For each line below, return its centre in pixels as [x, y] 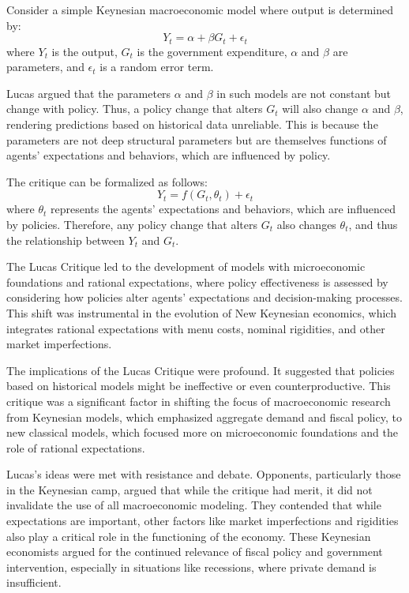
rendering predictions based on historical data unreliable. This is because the [192, 124]
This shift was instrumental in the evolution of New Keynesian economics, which [201, 312]
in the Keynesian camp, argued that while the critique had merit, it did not [189, 489]
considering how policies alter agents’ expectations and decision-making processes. [204, 297]
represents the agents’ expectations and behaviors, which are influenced [223, 209]
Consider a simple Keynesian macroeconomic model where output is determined [200, 9]
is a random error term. [157, 67]
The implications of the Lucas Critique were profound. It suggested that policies [201, 370]
